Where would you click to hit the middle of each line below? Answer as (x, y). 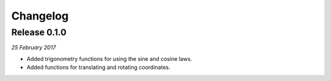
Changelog (40, 16)
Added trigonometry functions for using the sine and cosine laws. (109, 58)
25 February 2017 (34, 48)
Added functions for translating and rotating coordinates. (99, 68)
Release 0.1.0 (39, 32)
